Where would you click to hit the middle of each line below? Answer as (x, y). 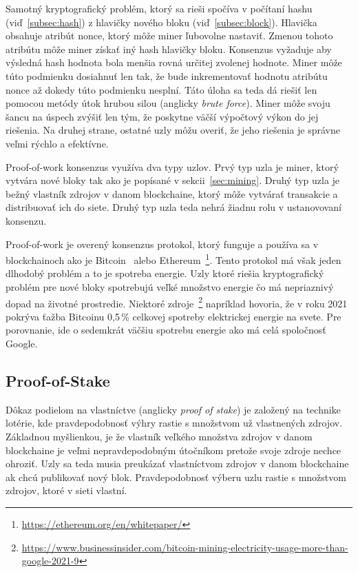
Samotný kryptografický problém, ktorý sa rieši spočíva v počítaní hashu (159, 8)
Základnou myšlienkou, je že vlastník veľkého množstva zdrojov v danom (159, 436)
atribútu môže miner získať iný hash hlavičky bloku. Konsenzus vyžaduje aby (169, 49)
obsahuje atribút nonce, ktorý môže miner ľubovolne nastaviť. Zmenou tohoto (169, 35)
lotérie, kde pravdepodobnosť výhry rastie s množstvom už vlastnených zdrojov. (174, 423)
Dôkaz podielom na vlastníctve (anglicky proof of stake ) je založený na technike (173, 409)
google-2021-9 (50, 561)
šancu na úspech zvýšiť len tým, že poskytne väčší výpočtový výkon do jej (162, 116)
